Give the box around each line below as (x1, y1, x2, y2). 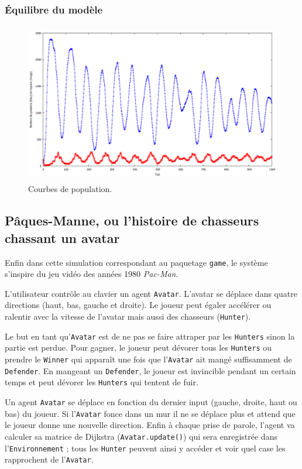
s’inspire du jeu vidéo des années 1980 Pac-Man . (5, 268, 179, 280)
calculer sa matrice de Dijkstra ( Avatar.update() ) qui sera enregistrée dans (5, 430, 277, 442)
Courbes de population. (28, 183, 112, 195)
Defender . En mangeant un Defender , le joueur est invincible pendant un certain (5, 364, 296, 376)
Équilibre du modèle (5, 2, 103, 16)
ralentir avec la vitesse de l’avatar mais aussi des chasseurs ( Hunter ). (5, 310, 251, 323)
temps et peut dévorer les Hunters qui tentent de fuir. (5, 376, 198, 388)
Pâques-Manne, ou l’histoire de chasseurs (5, 211, 259, 230)
